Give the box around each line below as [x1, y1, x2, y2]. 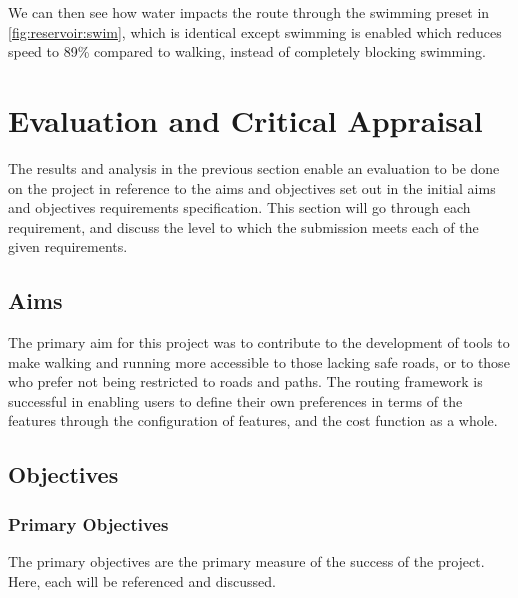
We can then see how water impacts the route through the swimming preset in [8, 2, 490, 22]
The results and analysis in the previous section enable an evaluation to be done [8, 157, 500, 178]
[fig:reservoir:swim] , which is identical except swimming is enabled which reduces [8, 21, 502, 42]
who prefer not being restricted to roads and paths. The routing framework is [8, 371, 483, 392]
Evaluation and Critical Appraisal [8, 99, 483, 140]
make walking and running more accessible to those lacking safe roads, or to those [8, 351, 510, 372]
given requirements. [8, 236, 128, 257]
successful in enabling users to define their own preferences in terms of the [8, 390, 463, 411]
